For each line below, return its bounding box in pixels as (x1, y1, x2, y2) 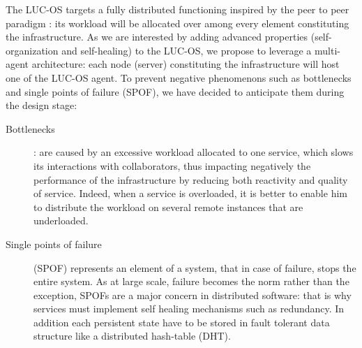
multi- (315, 43, 340, 57)
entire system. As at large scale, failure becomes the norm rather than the (33, 274, 349, 289)
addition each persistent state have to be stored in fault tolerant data (33, 314, 330, 329)
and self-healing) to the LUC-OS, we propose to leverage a (61, 43, 312, 57)
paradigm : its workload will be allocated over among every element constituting (6, 15, 349, 30)
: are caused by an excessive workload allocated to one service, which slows (33, 145, 354, 159)
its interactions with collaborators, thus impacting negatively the (33, 158, 311, 173)
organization (6, 43, 59, 57)
